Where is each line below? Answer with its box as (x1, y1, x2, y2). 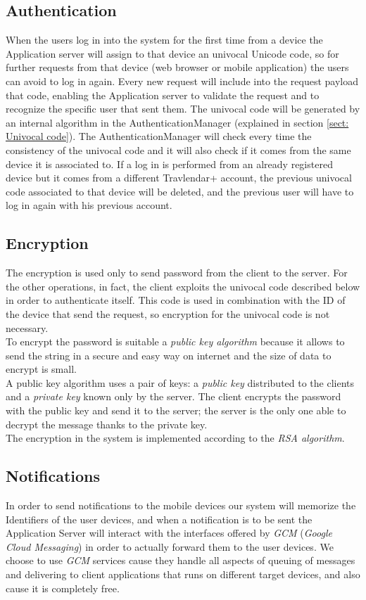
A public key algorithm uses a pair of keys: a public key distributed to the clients (6, 375, 355, 390)
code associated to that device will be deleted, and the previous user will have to (6, 184, 354, 198)
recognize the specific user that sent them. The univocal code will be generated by (6, 101, 360, 116)
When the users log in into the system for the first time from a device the (6, 32, 323, 47)
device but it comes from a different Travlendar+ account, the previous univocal (6, 170, 352, 185)
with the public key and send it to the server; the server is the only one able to (6, 403, 346, 418)
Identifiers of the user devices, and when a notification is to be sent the (6, 511, 313, 526)
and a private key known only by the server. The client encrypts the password (6, 389, 341, 404)
